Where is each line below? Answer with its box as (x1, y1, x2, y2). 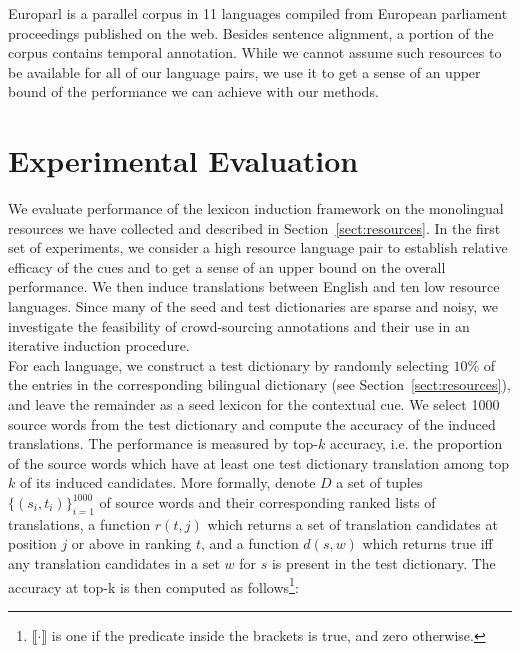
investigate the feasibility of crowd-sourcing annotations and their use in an (8, 315, 470, 336)
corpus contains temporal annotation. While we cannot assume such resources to (8, 42, 502, 63)
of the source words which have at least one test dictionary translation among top (8, 452, 510, 473)
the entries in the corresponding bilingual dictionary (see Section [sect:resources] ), (8, 374, 511, 395)
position (8, 533, 57, 554)
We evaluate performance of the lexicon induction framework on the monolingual (8, 198, 504, 219)
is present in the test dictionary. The (271, 552, 496, 573)
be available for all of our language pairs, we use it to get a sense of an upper (8, 61, 481, 82)
